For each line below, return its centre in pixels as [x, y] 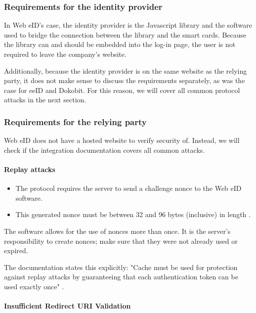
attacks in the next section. [45, 100]
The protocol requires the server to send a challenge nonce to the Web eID [128, 188]
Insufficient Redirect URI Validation [67, 306]
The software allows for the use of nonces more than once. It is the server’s [117, 231]
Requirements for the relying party [75, 121]
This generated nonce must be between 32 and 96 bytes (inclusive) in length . [133, 214]
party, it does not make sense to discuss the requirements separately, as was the [125, 80]
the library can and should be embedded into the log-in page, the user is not [120, 44]
